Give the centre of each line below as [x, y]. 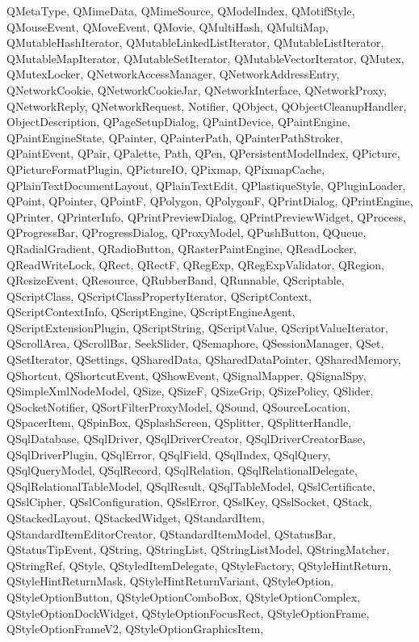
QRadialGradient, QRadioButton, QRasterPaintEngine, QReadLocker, [182, 248]
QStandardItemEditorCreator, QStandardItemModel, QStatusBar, [171, 533]
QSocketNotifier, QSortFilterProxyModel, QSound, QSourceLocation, [178, 406]
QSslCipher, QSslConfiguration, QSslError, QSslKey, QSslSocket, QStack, [189, 502]
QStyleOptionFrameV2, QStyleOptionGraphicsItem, [135, 629]
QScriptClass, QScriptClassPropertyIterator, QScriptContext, [159, 296]
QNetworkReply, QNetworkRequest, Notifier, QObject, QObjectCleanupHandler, [207, 106]
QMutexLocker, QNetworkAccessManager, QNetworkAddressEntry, [173, 74]
